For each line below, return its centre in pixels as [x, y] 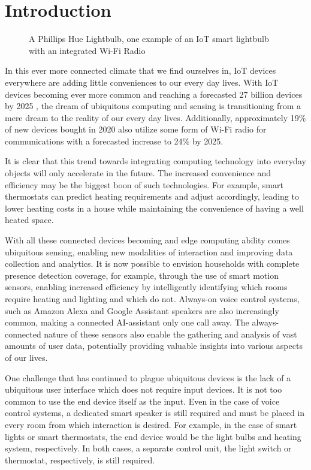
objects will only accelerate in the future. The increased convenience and [138, 173]
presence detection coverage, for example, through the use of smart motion [142, 275]
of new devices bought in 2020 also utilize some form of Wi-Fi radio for [136, 129]
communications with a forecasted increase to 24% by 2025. [114, 141]
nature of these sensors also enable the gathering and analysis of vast [170, 334]
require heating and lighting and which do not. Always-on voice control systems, [152, 299]
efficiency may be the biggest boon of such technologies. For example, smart [144, 184]
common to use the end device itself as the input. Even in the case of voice [142, 401]
